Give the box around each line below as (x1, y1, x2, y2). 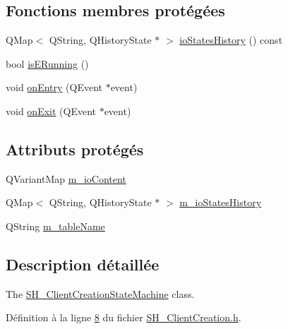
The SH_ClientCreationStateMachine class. (6, 286, 195, 301)
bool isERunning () (6, 56, 89, 71)
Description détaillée (6, 253, 160, 275)
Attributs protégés (6, 138, 144, 160)
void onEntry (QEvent (6, 80, 102, 95)
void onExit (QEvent (6, 103, 96, 118)
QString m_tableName (6, 218, 105, 233)
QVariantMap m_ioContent (6, 171, 126, 186)
